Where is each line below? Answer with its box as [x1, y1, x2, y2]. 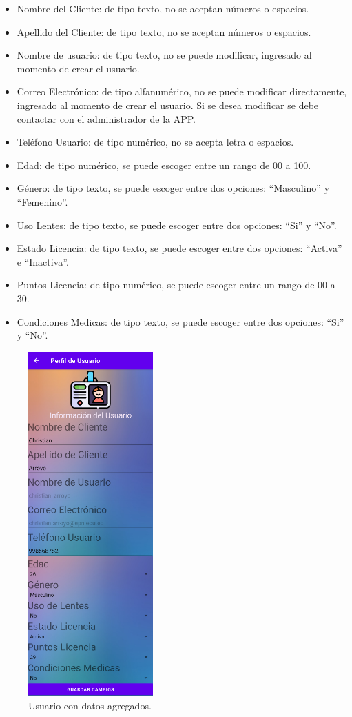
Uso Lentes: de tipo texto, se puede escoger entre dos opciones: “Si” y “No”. [17, 217, 337, 232]
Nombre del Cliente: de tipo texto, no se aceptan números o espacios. [17, 1, 309, 15]
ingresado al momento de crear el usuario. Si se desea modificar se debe [17, 97, 319, 112]
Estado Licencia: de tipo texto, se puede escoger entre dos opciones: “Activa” [17, 241, 342, 255]
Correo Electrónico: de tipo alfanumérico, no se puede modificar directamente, [17, 84, 347, 99]
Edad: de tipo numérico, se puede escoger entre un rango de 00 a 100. [17, 157, 311, 172]
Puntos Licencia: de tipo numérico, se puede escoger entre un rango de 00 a [17, 277, 335, 292]
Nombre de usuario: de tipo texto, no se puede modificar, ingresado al [17, 48, 312, 62]
